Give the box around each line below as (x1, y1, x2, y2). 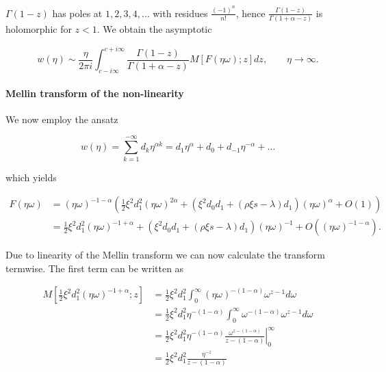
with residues (153, 5, 208, 20)
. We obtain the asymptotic (96, 22, 212, 36)
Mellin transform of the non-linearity (5, 85, 184, 100)
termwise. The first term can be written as (5, 261, 184, 275)
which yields (5, 170, 57, 184)
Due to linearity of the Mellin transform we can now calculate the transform (5, 248, 325, 262)
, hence (235, 5, 266, 20)
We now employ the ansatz (5, 111, 118, 126)
